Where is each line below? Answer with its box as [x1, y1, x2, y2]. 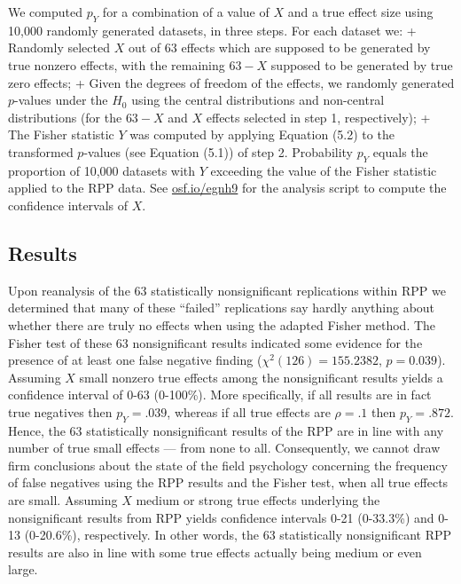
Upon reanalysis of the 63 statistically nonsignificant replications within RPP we [8, 280, 446, 299]
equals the [372, 142, 428, 161]
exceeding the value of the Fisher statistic [210, 161, 437, 179]
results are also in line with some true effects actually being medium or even [8, 542, 422, 561]
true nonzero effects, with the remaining [8, 55, 225, 74]
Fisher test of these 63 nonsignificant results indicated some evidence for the [8, 333, 423, 351]
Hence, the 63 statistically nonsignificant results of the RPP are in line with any [8, 421, 444, 439]
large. [8, 560, 38, 579]
